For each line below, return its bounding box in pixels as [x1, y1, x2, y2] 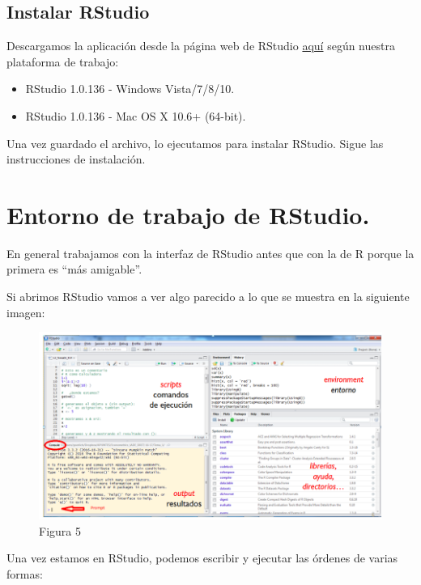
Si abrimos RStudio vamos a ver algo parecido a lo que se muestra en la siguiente [6, 288, 410, 305]
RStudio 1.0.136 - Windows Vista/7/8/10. [25, 80, 235, 97]
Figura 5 [39, 522, 81, 539]
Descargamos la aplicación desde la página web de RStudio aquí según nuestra [6, 37, 395, 54]
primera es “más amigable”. [6, 261, 142, 278]
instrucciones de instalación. [6, 150, 146, 167]
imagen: [6, 303, 45, 320]
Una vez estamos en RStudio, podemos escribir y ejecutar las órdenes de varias [6, 549, 398, 566]
